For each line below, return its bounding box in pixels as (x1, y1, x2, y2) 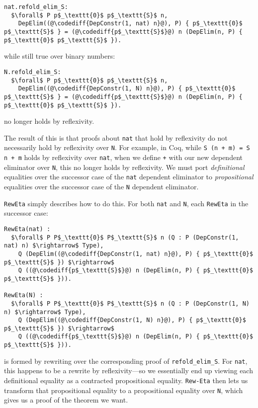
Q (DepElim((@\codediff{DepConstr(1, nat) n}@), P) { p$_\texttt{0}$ (18, 250, 254, 257)
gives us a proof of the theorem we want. (4, 395, 128, 405)
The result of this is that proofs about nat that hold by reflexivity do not (4, 132, 228, 143)
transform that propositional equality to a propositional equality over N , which (4, 385, 243, 395)
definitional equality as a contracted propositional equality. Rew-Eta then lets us (4, 375, 248, 386)
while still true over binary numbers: (4, 51, 115, 61)
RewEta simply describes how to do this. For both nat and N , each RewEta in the (4, 198, 249, 208)
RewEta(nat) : (4, 225, 51, 233)
